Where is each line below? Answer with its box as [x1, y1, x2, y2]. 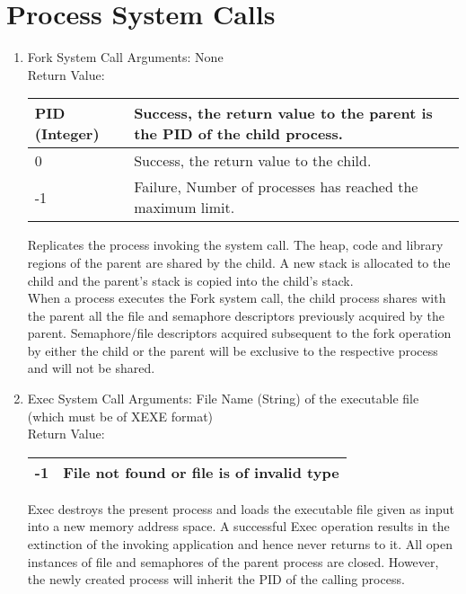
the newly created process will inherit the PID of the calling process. [27, 570, 405, 589]
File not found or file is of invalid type [63, 461, 339, 483]
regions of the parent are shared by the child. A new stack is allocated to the [27, 253, 451, 271]
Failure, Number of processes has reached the [134, 176, 418, 198]
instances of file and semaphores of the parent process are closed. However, [27, 552, 439, 571]
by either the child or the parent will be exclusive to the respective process [27, 341, 438, 359]
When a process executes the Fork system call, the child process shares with [27, 288, 446, 307]
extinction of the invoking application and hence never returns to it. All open [27, 535, 453, 554]
